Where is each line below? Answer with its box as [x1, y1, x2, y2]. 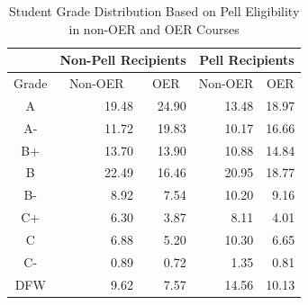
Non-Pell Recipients [59, 50, 186, 69]
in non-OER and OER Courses [68, 19, 240, 38]
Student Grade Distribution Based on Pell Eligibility [8, 2, 300, 20]
